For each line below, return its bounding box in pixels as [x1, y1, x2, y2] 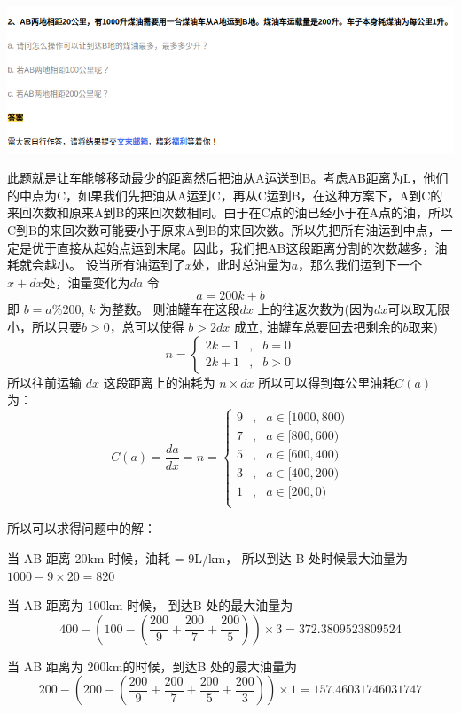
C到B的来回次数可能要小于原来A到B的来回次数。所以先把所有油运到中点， [7, 221, 441, 239]
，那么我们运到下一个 [298, 255, 423, 274]
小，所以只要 [7, 317, 82, 335]
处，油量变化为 [43, 272, 130, 291]
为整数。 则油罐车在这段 [98, 300, 240, 318]
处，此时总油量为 [191, 255, 292, 274]
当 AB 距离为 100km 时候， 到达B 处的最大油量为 [7, 596, 293, 615]
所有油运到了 [110, 255, 185, 274]
